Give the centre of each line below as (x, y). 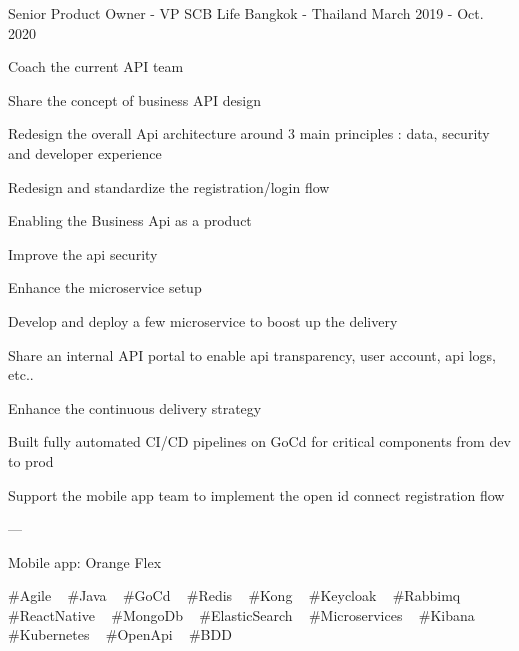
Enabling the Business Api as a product (130, 220)
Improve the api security (83, 253)
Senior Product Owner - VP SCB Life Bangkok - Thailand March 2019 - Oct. (246, 13)
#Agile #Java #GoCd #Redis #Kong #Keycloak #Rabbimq (234, 595)
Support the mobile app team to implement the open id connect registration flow (256, 494)
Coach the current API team (96, 66)
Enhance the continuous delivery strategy (135, 407)
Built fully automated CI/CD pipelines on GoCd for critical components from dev (259, 441)
